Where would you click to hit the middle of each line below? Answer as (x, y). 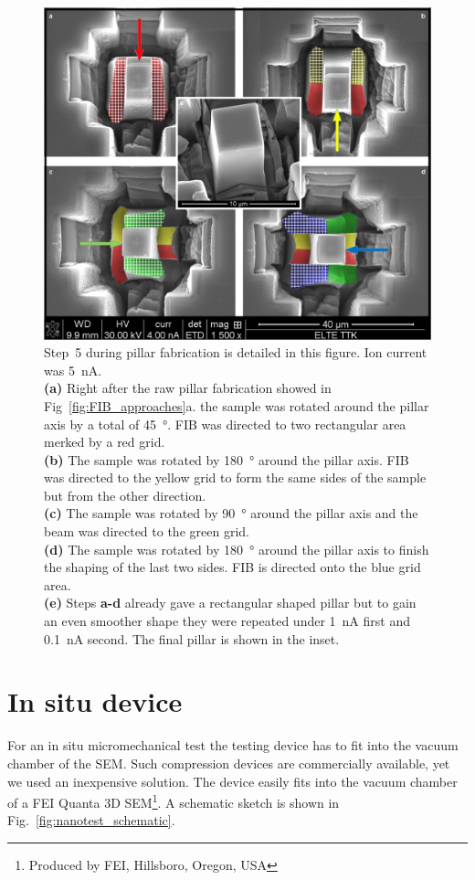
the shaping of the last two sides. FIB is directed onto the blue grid (232, 567)
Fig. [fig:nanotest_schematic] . (91, 820)
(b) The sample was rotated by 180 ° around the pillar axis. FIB (227, 459)
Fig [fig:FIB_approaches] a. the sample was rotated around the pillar (237, 405)
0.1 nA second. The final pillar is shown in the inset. (192, 638)
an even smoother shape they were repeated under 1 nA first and (227, 621)
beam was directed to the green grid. (147, 531)
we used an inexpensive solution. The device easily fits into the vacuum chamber (232, 781)
